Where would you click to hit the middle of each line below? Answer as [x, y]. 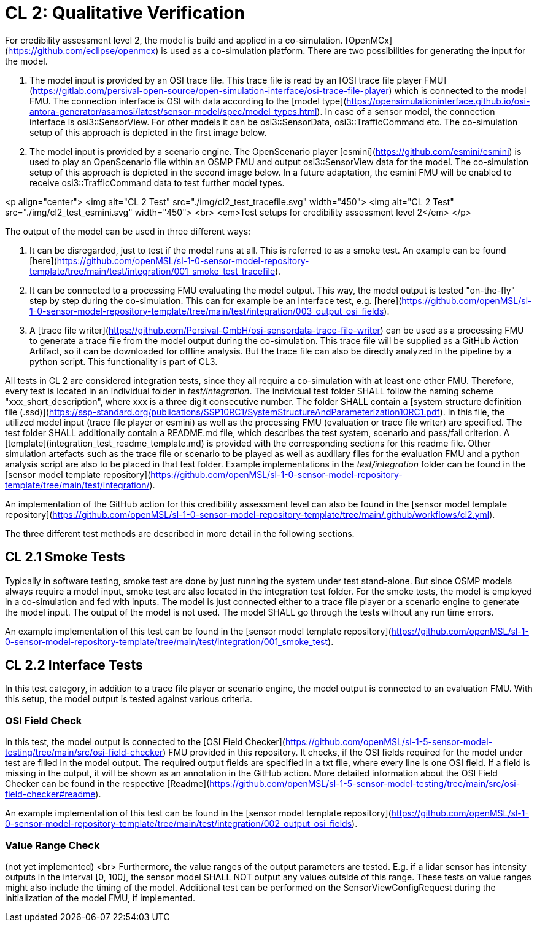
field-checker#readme [50, 794]
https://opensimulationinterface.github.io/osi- [438, 101]
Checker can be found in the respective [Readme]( [107, 784]
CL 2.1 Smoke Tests [65, 557]
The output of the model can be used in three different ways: [128, 231]
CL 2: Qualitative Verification [125, 13]
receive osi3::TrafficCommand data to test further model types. [157, 182]
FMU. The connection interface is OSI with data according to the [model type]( [188, 101]
